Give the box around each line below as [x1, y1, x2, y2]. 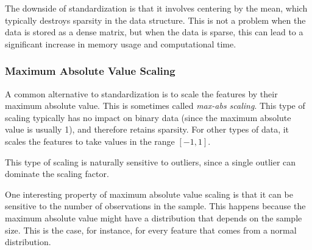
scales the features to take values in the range [5, 134, 175, 147]
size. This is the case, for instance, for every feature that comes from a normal [5, 223, 297, 236]
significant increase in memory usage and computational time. [5, 37, 236, 50]
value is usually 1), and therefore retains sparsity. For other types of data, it [5, 123, 289, 136]
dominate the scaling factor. [5, 167, 109, 180]
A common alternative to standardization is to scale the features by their [5, 87, 278, 100]
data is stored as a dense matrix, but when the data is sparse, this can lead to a [5, 26, 303, 38]
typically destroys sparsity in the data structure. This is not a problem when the [5, 13, 306, 26]
